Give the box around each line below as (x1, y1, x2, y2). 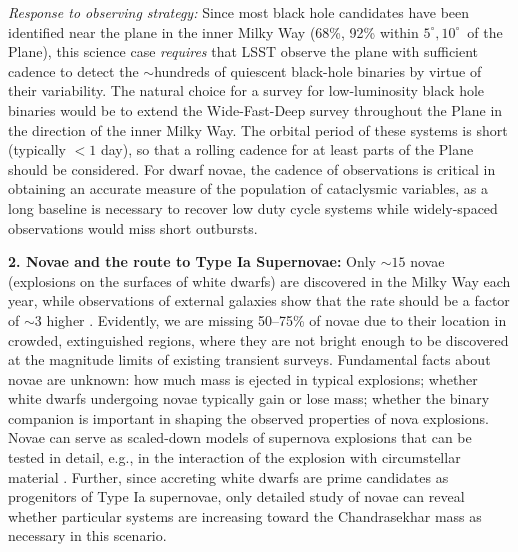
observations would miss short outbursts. (8, 217, 258, 238)
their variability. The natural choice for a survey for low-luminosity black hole (8, 80, 485, 101)
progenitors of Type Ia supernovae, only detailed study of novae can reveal (8, 486, 465, 507)
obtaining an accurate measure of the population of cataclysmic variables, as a (8, 178, 488, 199)
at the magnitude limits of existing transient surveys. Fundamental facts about (8, 349, 491, 370)
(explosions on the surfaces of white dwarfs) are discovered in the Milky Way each (8, 270, 511, 291)
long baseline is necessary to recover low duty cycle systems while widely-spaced (8, 197, 498, 218)
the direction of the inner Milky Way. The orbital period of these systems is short (8, 119, 508, 140)
